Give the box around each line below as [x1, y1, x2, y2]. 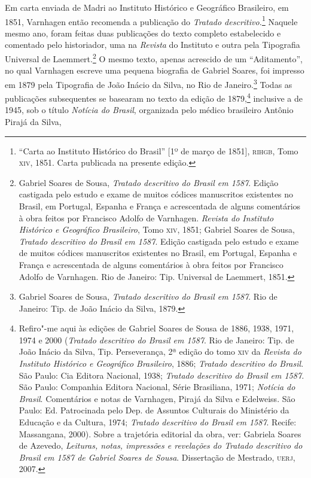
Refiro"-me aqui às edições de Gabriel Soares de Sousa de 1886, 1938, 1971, [19, 322, 294, 334]
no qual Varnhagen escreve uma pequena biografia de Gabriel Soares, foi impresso [5, 64, 304, 77]
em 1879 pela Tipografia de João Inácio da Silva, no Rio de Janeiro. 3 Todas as [5, 76, 292, 90]
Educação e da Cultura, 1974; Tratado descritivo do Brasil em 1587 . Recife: [19, 416, 297, 428]
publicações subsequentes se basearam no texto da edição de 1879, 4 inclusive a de [5, 90, 303, 104]
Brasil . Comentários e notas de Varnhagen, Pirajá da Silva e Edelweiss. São [19, 392, 295, 404]
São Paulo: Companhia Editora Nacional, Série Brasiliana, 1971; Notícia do [19, 380, 295, 393]
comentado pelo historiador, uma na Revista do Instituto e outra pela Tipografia [5, 38, 300, 51]
